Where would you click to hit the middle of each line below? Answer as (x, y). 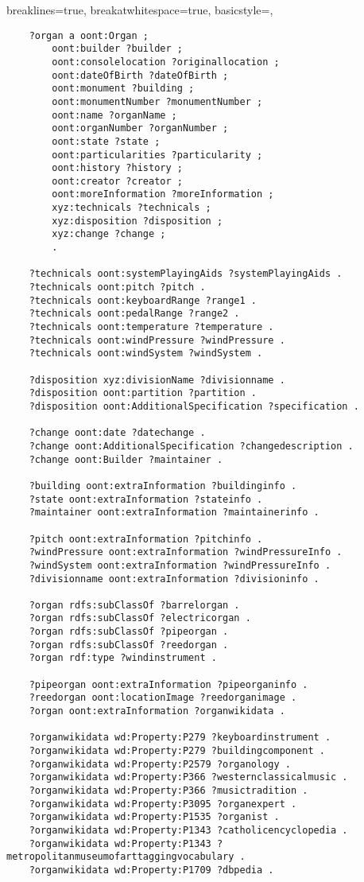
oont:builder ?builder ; (117, 49)
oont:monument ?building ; (123, 89)
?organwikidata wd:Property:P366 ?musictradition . (168, 791)
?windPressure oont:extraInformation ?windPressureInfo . (186, 552)
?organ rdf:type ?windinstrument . (123, 658)
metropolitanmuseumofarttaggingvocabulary (120, 857)
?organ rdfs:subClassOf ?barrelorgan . (134, 605)
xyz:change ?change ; (109, 234)
